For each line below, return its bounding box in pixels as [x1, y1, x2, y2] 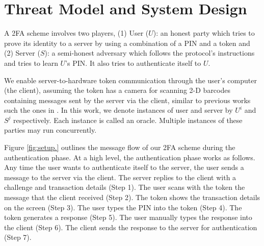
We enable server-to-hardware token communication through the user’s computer [4, 75, 257, 85]
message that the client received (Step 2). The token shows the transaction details [4, 192, 260, 203]
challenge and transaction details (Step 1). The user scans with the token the [4, 182, 245, 192]
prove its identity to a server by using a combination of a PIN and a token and [4, 37, 250, 48]
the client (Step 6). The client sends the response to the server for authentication [4, 222, 257, 232]
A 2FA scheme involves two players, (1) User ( [4, 28, 149, 38]
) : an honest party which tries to [153, 28, 255, 38]
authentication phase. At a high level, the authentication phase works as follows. [4, 152, 255, 162]
